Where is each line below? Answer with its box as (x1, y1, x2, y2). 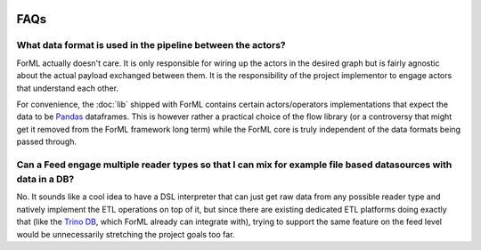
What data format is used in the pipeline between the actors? (16, 39, 287, 52)
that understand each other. (16, 83, 119, 93)
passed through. (16, 136, 77, 147)
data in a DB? (16, 173, 75, 186)
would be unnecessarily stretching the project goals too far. (16, 229, 235, 239)
